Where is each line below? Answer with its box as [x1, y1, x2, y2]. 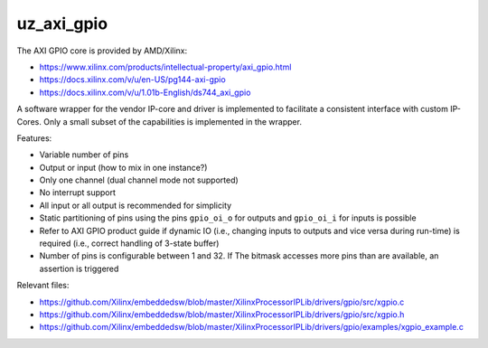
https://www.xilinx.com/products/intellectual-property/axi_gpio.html [39, 61, 292, 72]
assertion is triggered [39, 263, 119, 274]
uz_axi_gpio [16, 14, 108, 33]
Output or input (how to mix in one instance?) [39, 162, 208, 173]
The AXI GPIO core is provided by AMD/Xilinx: [16, 45, 188, 56]
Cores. [16, 116, 42, 127]
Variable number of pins [39, 149, 129, 160]
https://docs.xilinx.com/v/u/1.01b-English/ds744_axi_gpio [39, 87, 251, 98]
